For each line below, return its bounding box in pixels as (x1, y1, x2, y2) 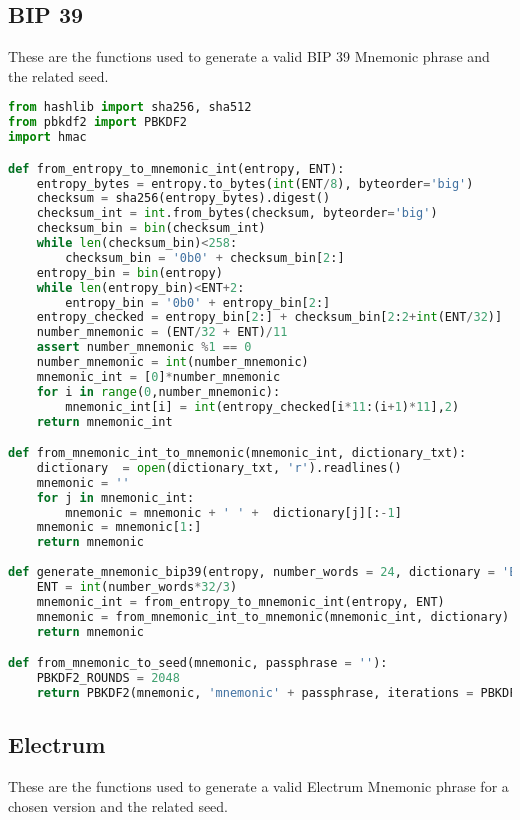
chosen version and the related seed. (8, 795, 229, 816)
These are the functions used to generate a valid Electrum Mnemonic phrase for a (8, 775, 509, 796)
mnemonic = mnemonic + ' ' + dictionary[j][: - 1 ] (65, 505, 402, 520)
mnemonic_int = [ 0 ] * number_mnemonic (36, 369, 281, 384)
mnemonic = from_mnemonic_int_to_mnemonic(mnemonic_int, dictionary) (36, 609, 510, 624)
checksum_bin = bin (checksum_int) (36, 221, 266, 236)
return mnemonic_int (36, 414, 173, 429)
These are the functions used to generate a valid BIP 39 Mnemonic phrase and (8, 46, 490, 67)
